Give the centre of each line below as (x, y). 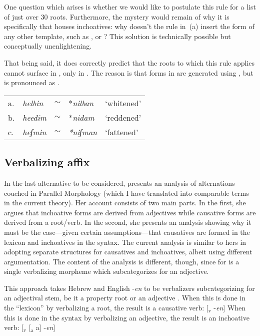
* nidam (81, 117)
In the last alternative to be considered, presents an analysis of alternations (119, 183)
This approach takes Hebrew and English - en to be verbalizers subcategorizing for (129, 288)
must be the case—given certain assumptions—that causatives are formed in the (127, 232)
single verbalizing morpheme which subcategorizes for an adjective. (106, 271)
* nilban (81, 103)
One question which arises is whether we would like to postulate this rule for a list (130, 7)
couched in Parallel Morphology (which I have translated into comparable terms (126, 193)
